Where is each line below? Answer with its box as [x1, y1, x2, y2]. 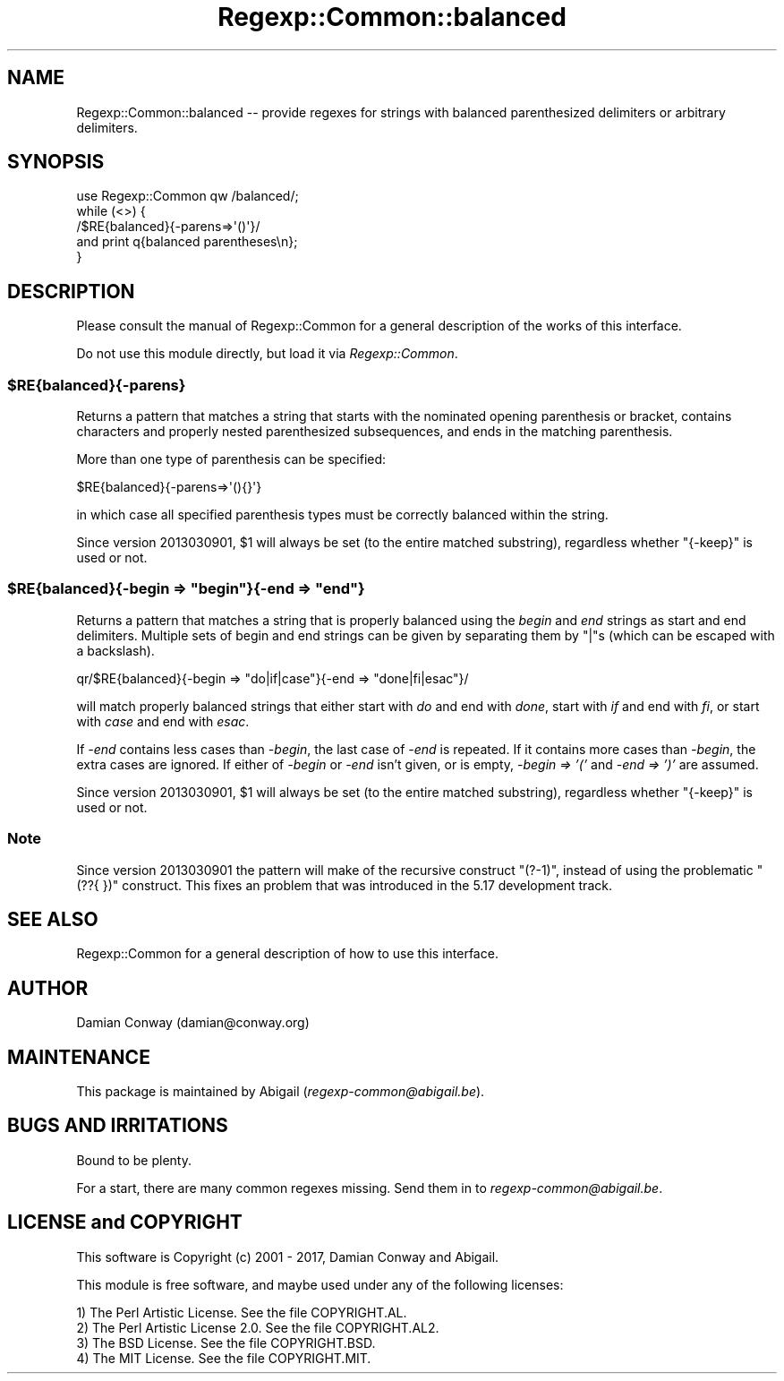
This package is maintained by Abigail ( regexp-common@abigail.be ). [76, 1084, 485, 1100]
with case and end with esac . [76, 713, 250, 729]
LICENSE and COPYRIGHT [7, 1211, 243, 1234]
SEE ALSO [7, 907, 98, 931]
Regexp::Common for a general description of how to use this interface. [76, 946, 499, 962]
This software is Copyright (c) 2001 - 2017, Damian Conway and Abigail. [76, 1248, 499, 1265]
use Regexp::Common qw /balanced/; [76, 188, 299, 204]
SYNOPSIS [7, 150, 105, 174]
